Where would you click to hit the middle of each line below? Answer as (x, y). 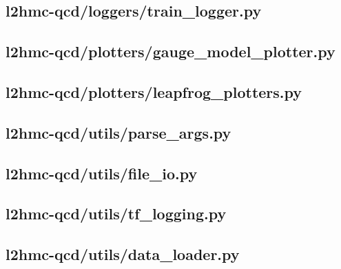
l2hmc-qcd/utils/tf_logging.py (116, 213)
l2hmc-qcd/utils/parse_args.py (118, 132)
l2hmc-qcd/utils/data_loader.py (123, 254)
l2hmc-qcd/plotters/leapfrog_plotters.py (154, 91)
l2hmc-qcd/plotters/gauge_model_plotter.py (170, 51)
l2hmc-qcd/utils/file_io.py (102, 173)
